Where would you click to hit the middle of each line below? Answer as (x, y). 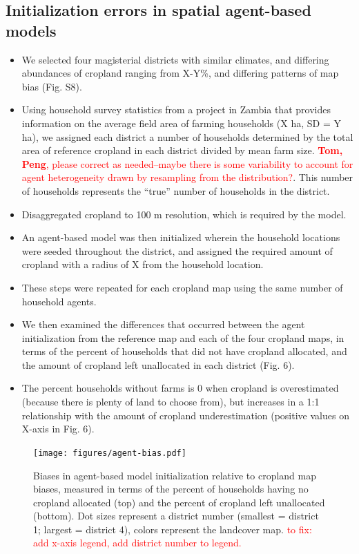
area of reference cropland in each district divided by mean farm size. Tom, (182, 150)
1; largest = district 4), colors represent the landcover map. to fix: (173, 529)
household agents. (59, 301)
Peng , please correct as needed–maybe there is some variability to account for (187, 163)
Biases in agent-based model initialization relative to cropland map (175, 475)
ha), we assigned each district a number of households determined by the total (187, 136)
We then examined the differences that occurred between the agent (163, 324)
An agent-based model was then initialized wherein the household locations (181, 237)
